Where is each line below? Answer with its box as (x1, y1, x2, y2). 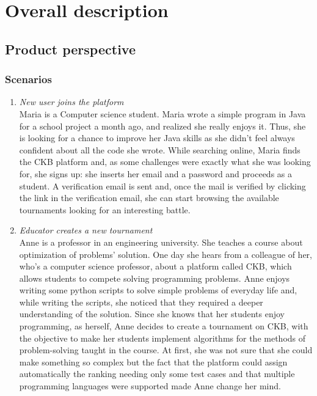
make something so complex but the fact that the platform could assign (19, 355, 288, 368)
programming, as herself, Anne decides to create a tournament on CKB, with (19, 320, 308, 332)
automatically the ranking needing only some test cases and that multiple (19, 367, 295, 380)
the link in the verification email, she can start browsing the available (19, 191, 279, 204)
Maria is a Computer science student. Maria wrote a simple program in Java (19, 107, 306, 120)
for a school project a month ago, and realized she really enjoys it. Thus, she (19, 119, 306, 132)
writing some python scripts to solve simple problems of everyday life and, (19, 284, 297, 296)
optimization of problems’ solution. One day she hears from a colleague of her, (19, 248, 312, 260)
